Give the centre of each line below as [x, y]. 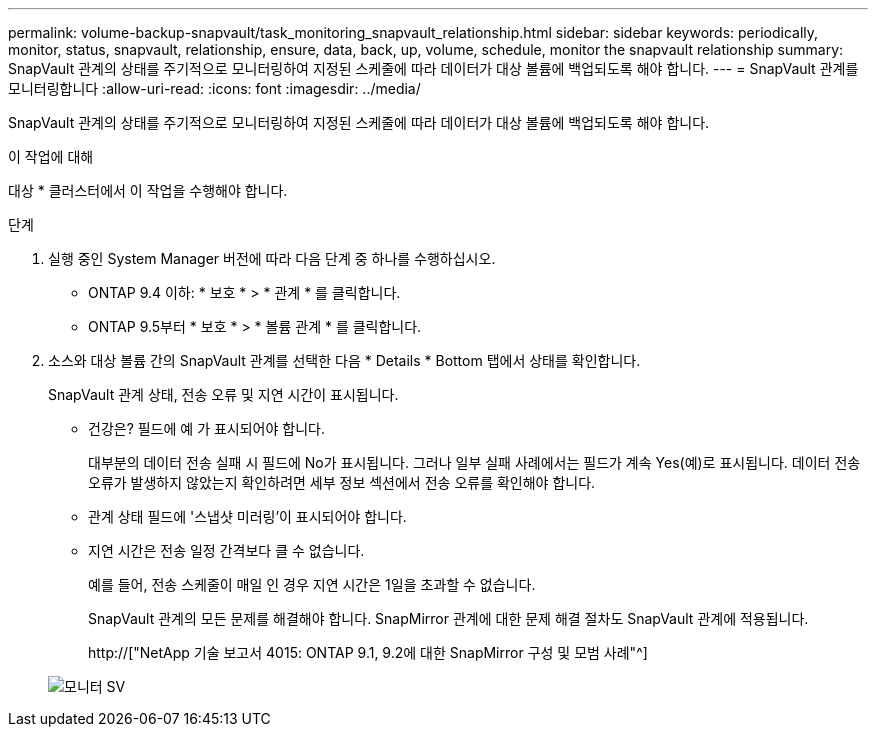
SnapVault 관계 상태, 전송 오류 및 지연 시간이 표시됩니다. [223, 394]
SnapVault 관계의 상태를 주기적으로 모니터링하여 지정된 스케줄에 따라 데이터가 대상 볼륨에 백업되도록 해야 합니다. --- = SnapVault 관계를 [433, 68]
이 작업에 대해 [51, 156]
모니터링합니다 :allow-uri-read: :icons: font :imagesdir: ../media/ [214, 88]
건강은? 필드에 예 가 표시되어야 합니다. [206, 428]
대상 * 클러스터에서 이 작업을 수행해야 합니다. [148, 190]
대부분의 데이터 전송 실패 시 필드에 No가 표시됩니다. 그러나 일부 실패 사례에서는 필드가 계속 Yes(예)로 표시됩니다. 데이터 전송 [474, 462]
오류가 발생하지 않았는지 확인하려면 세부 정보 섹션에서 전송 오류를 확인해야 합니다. [342, 482]
